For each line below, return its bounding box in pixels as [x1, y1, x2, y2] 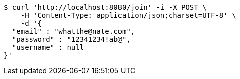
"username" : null [12, 43, 84, 51]
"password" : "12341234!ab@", [12, 35, 131, 43]
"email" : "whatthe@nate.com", [12, 27, 135, 35]
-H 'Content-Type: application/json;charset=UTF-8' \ [20, 11, 236, 19]
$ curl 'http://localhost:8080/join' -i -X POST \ [4, 3, 207, 11]
